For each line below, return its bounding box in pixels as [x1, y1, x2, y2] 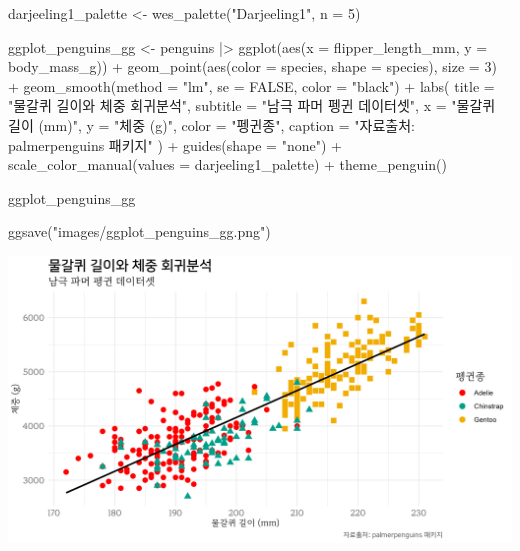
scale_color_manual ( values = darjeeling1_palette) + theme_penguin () [8, 154, 447, 175]
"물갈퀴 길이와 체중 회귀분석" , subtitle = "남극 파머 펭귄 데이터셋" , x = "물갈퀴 [8, 95, 496, 116]
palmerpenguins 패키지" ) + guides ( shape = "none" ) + [8, 134, 342, 155]
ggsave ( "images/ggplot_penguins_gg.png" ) [8, 221, 271, 242]
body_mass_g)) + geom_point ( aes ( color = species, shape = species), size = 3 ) [8, 56, 497, 77]
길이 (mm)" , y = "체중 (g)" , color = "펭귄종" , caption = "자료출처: [8, 114, 415, 135]
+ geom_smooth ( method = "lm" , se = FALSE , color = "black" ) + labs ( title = [8, 75, 495, 96]
